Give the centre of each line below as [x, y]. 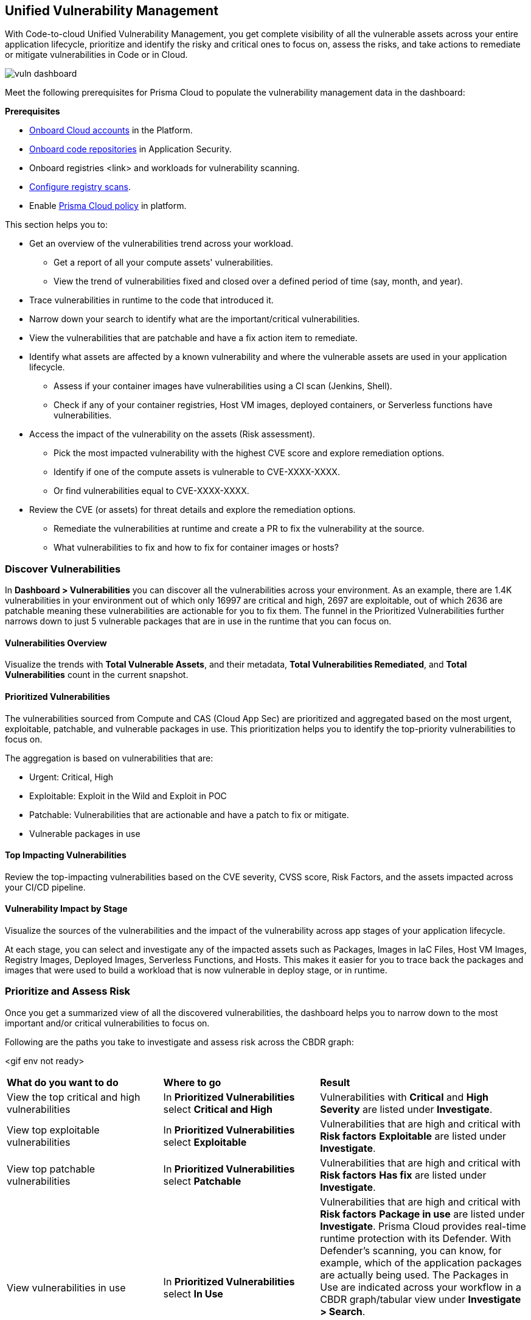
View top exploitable [53, 1130]
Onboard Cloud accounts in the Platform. [111, 130]
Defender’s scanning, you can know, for [411, 1250]
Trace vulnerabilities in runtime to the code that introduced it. [151, 300]
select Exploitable [205, 1142]
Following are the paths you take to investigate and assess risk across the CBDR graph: [179, 1042]
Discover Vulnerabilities [63, 569]
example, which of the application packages [421, 1262]
